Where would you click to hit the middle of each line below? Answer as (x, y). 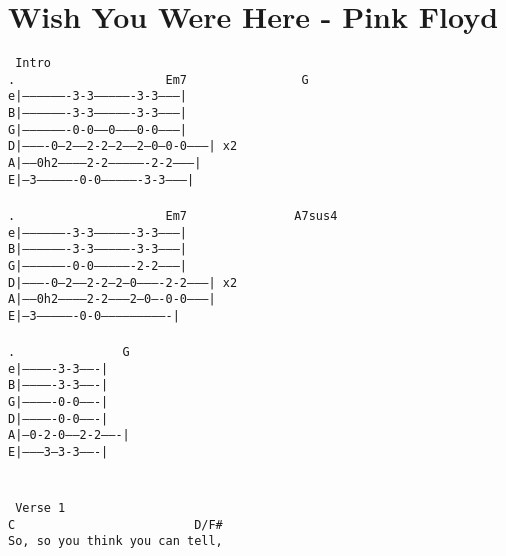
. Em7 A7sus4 (173, 215)
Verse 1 (40, 507)
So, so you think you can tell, (115, 541)
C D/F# (115, 524)
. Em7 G (158, 79)
